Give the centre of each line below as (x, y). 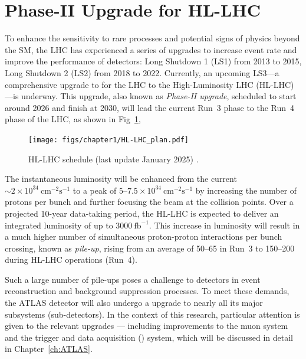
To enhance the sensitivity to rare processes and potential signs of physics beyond (152, 38)
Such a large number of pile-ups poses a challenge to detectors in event (133, 279)
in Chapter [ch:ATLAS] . (49, 349)
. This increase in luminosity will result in (224, 225)
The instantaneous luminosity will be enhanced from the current (121, 179)
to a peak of (95, 190)
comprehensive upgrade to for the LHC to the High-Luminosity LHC (129, 84)
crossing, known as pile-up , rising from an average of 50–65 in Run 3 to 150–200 (150, 248)
